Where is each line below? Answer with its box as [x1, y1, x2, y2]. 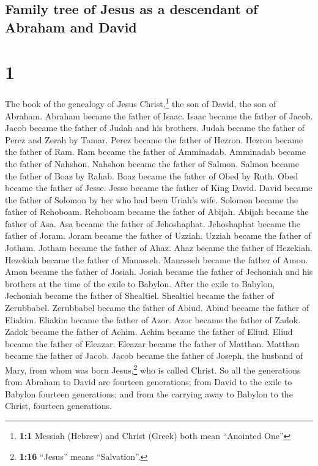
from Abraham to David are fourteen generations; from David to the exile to [5, 375, 292, 388]
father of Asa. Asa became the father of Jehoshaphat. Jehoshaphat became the [5, 217, 300, 230]
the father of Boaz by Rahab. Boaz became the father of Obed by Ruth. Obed [5, 169, 298, 182]
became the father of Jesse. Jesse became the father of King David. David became [5, 181, 312, 194]
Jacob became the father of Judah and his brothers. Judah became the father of [5, 121, 305, 134]
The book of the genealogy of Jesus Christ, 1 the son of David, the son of [5, 96, 276, 110]
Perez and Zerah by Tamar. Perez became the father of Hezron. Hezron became [5, 133, 303, 146]
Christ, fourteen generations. [5, 399, 112, 412]
